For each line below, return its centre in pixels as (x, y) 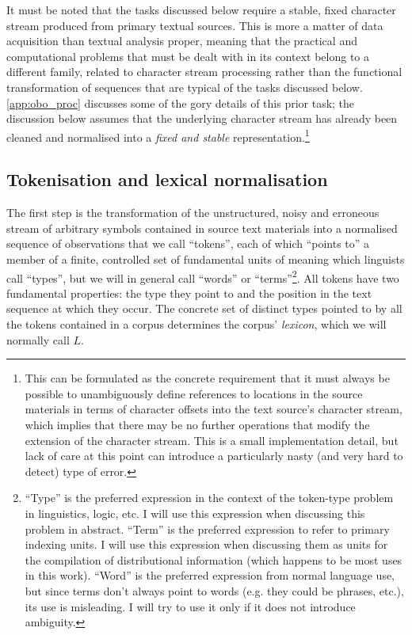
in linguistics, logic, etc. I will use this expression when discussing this (195, 513)
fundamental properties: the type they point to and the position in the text (189, 293)
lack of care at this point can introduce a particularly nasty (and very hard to (214, 456)
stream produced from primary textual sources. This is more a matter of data (195, 25)
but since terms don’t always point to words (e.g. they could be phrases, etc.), (214, 590)
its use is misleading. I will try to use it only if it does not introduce (190, 606)
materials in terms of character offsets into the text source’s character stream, (214, 409)
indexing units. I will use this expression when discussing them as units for (206, 544)
